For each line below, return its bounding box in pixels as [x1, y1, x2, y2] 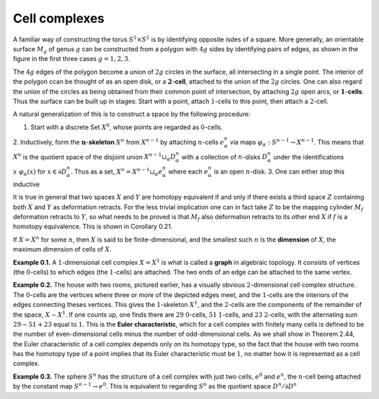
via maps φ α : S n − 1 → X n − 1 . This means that [230, 137, 364, 148]
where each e [168, 167, 208, 176]
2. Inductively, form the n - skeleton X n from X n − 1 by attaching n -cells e [13, 137, 225, 146]
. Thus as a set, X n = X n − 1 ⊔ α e [70, 166, 163, 177]
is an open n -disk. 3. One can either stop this [213, 167, 345, 176]
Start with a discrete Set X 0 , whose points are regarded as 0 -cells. [30, 122, 223, 131]
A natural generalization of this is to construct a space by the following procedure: [13, 110, 251, 119]
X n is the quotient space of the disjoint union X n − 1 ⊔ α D [13, 152, 176, 163]
